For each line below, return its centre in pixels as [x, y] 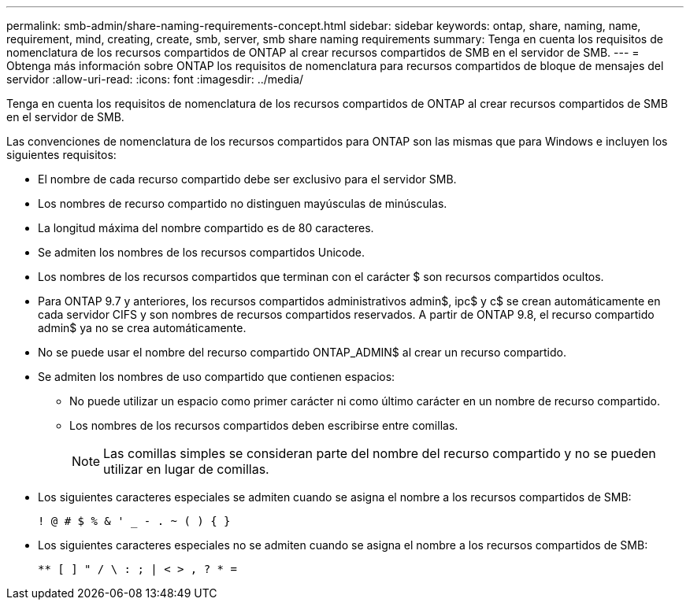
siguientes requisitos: [61, 155]
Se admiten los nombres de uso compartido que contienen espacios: [217, 377]
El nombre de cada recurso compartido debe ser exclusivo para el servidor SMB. [247, 179]
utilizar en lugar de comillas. [186, 469]
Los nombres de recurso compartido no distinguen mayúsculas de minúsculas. [243, 203]
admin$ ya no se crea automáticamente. [142, 328]
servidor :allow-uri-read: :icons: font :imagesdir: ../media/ [155, 79]
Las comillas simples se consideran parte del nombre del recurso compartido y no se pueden [380, 453]
